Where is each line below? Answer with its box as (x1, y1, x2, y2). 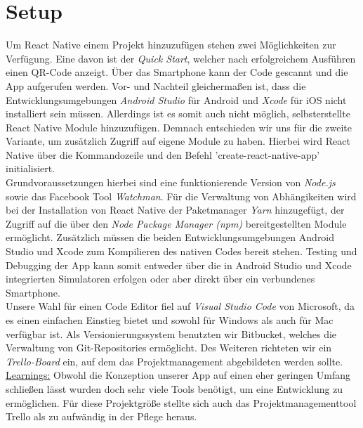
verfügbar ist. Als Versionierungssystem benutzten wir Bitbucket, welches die (6, 326, 337, 341)
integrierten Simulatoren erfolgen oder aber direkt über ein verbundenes (6, 271, 315, 286)
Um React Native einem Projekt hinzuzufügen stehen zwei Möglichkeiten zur (6, 37, 336, 52)
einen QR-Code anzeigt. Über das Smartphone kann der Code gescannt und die (6, 65, 348, 79)
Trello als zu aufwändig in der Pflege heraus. (6, 409, 197, 424)
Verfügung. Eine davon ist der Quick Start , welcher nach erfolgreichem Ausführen (6, 51, 356, 65)
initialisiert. (6, 161, 55, 176)
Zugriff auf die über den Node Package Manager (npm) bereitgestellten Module (6, 216, 347, 231)
